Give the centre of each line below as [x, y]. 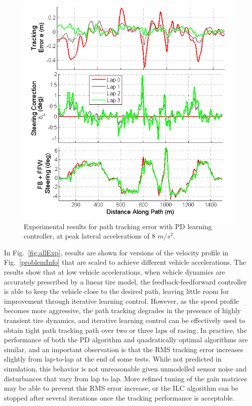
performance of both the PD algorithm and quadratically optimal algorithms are [126, 340]
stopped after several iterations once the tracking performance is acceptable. [119, 397]
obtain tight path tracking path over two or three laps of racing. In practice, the [126, 330]
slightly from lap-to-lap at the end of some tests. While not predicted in [113, 359]
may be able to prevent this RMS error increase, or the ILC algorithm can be [121, 388]
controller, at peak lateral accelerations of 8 [90, 236]
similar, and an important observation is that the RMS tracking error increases [124, 349]
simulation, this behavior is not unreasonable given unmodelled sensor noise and [126, 369]
